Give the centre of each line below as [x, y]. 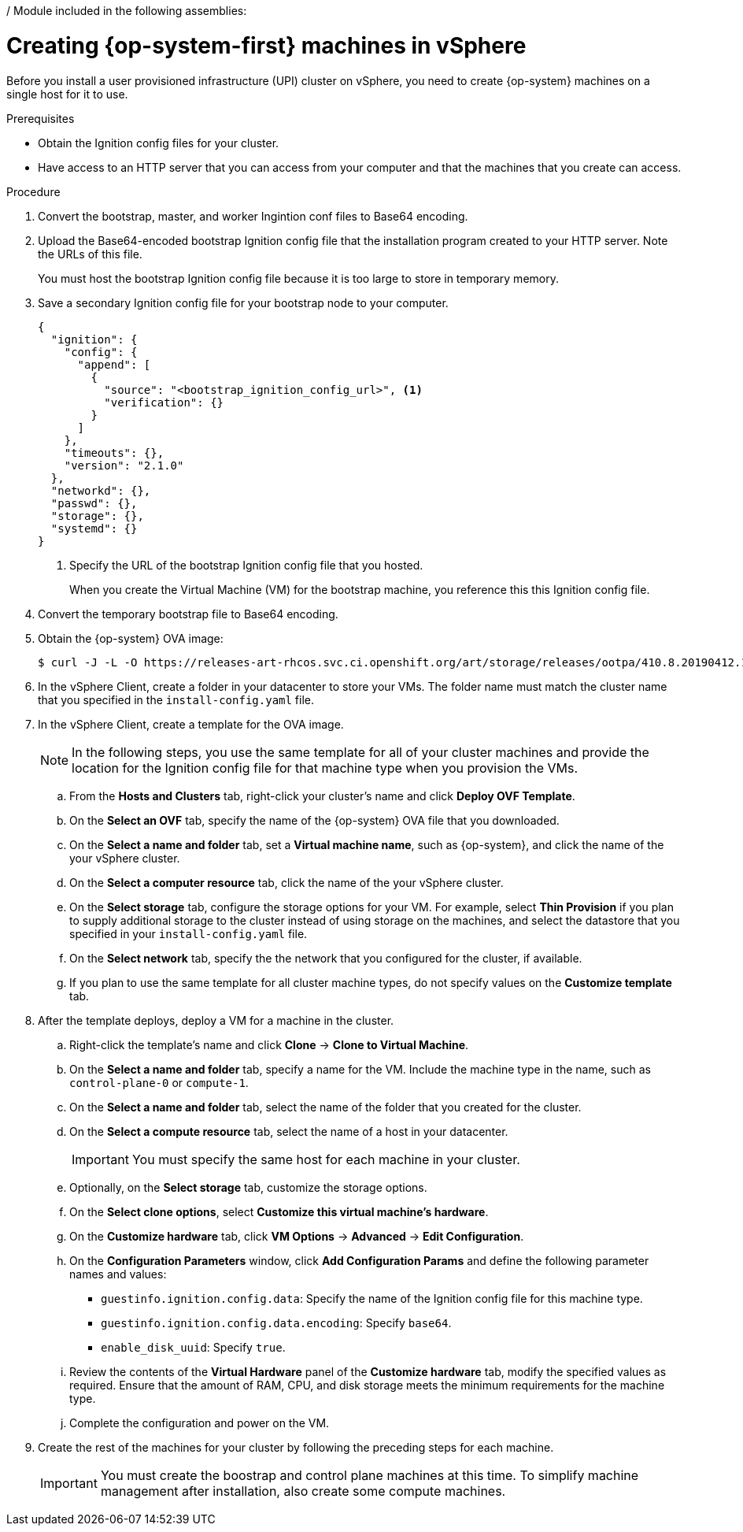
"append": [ [114, 364]
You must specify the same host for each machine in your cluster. [326, 1159]
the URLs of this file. [90, 254]
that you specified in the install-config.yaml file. [176, 699]
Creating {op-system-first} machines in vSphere [266, 45]
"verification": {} [164, 402]
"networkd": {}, [101, 490]
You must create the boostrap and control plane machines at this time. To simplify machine [370, 1475]
